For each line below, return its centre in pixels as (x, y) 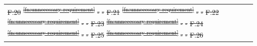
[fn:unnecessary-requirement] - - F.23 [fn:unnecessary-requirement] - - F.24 (106, 23)
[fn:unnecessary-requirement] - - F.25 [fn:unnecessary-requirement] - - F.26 (106, 34)
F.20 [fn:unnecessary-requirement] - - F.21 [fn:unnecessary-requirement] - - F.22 (113, 11)
